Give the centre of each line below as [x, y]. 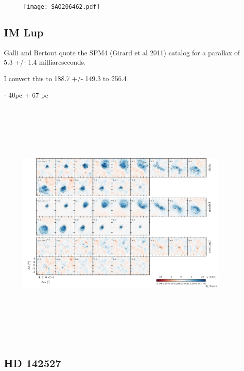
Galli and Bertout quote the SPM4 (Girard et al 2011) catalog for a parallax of [122, 52]
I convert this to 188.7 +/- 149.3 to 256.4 [65, 78]
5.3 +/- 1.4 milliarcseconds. [45, 62]
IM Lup [24, 32]
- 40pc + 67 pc [26, 94]
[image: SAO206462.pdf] [62, 7]
